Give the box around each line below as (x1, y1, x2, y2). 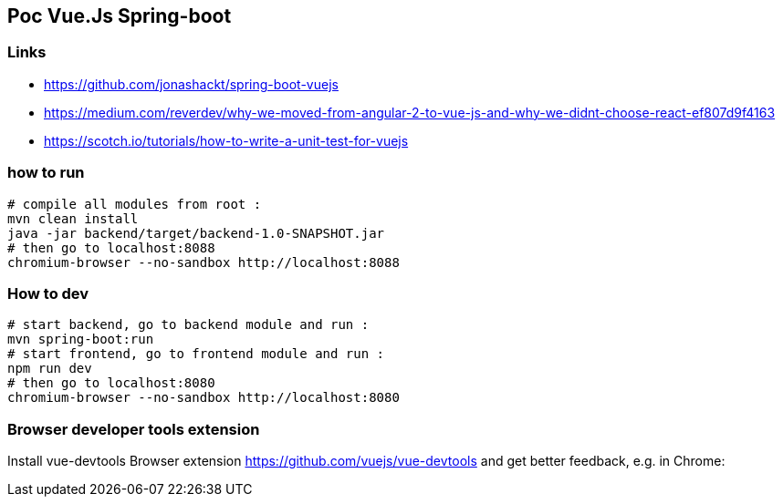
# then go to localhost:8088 (7, 240, 215, 255)
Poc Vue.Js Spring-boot (7, 5, 232, 27)
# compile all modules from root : (7, 196, 262, 211)
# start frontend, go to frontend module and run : (7, 346, 385, 362)
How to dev (7, 283, 89, 303)
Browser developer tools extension (7, 419, 260, 438)
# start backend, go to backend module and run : (7, 317, 370, 333)
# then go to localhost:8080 (7, 375, 215, 391)
